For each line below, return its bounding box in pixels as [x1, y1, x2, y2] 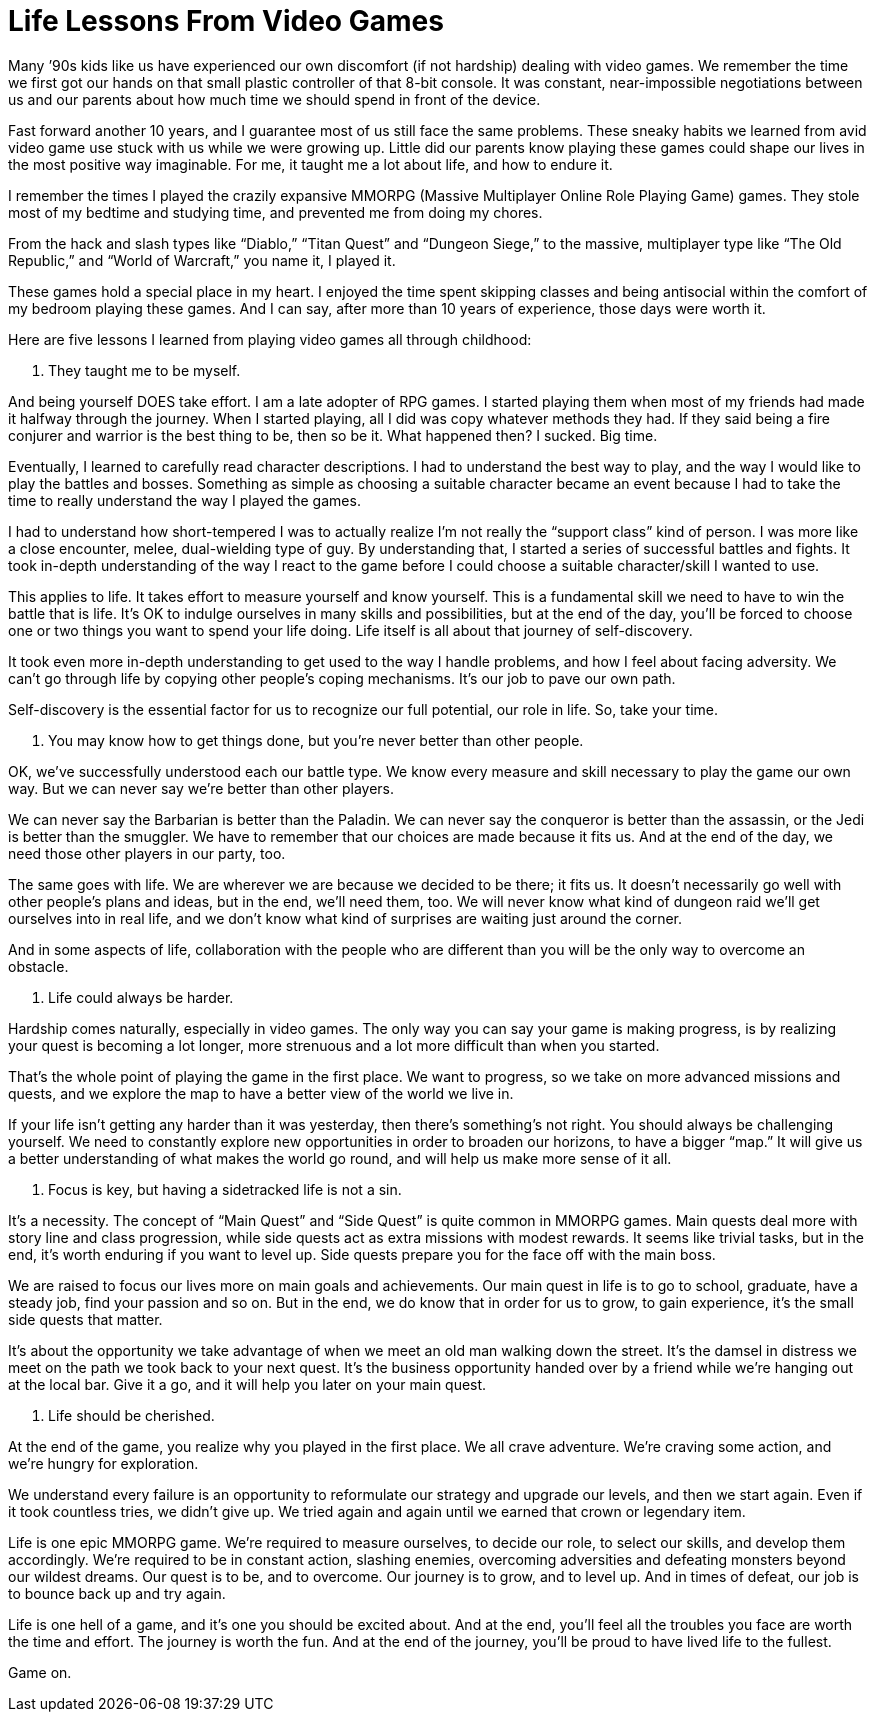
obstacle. [8, 957, 69, 975]
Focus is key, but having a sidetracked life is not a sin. [48, 1180, 402, 1198]
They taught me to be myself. [48, 361, 241, 379]
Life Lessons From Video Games [8, 4, 444, 38]
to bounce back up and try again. [8, 1584, 226, 1602]
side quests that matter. [8, 1310, 163, 1328]
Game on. [8, 1663, 72, 1681]
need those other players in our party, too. [8, 844, 286, 862]
